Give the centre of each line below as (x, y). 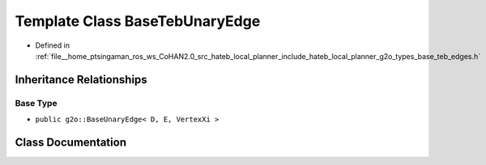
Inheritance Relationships (81, 80)
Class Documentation (71, 142)
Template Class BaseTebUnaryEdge (138, 21)
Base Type (36, 103)
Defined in (53, 45)
